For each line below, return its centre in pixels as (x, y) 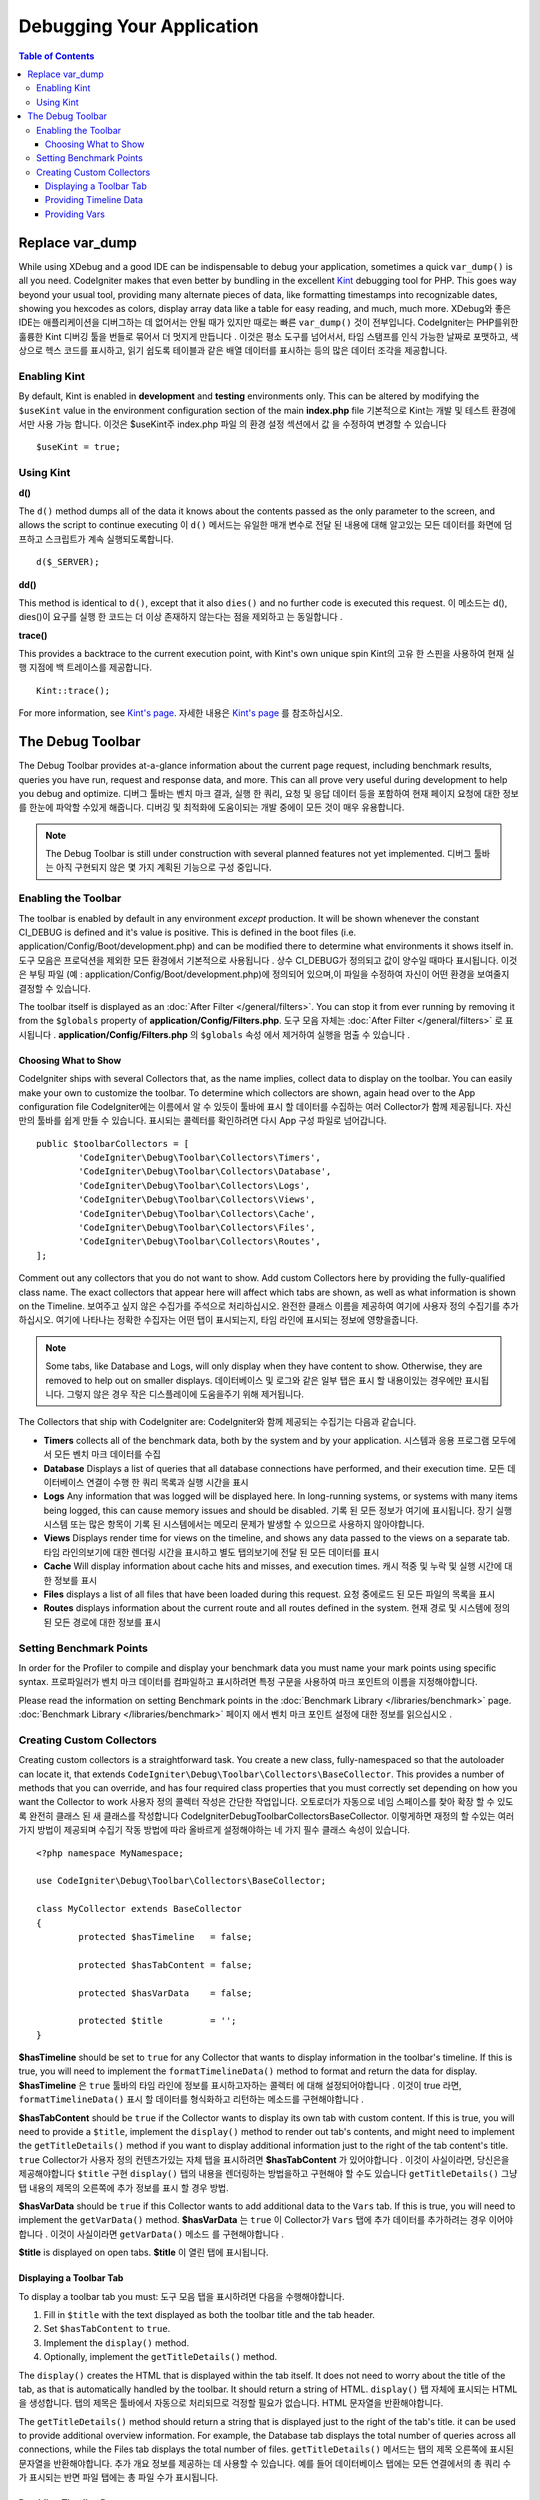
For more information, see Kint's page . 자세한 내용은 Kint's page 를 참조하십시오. (181, 713)
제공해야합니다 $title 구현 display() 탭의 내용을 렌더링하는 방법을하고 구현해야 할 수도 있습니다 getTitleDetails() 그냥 (268, 2174)
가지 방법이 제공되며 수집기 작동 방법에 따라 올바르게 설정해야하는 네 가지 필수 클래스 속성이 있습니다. (214, 1830)
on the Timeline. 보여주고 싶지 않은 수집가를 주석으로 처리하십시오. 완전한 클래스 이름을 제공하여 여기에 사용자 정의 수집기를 (259, 1306)
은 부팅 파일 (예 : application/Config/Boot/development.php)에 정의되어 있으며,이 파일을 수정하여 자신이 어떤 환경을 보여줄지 (264, 974)
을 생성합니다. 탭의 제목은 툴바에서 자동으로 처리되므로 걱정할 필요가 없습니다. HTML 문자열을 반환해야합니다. (231, 2403)
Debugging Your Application (138, 26)
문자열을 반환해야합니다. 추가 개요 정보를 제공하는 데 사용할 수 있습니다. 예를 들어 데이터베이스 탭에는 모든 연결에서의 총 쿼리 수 (265, 2463)
